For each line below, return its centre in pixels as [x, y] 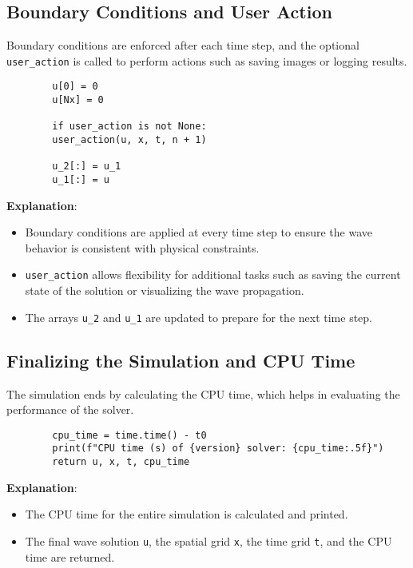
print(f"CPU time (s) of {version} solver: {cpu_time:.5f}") [218, 449]
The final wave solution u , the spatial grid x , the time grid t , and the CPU [208, 540]
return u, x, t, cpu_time [121, 462]
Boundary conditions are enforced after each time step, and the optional [183, 45]
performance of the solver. [70, 409]
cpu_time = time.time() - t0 [129, 435]
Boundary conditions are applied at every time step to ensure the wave [199, 232]
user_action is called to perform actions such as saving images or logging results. [207, 60]
